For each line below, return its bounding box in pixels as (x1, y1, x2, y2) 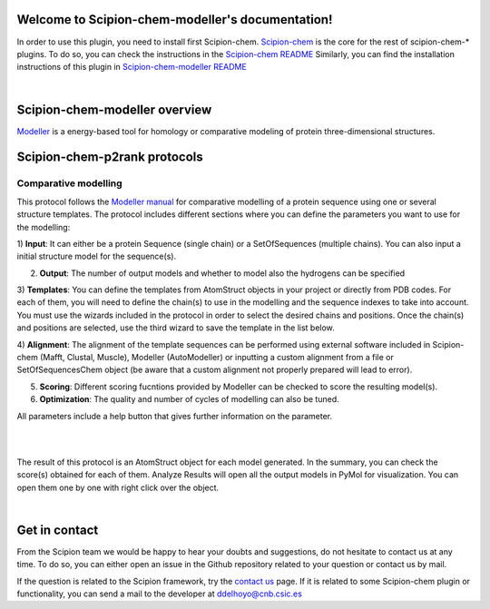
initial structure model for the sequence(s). (16, 250, 177, 262)
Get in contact (16, 522, 99, 537)
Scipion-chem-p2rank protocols (16, 150, 203, 165)
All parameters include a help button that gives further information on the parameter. (16, 410, 333, 421)
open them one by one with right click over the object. (16, 482, 220, 493)
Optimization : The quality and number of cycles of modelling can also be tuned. (39, 394, 339, 405)
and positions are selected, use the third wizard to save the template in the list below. (16, 322, 335, 333)
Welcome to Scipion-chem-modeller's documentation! (16, 12, 333, 27)
